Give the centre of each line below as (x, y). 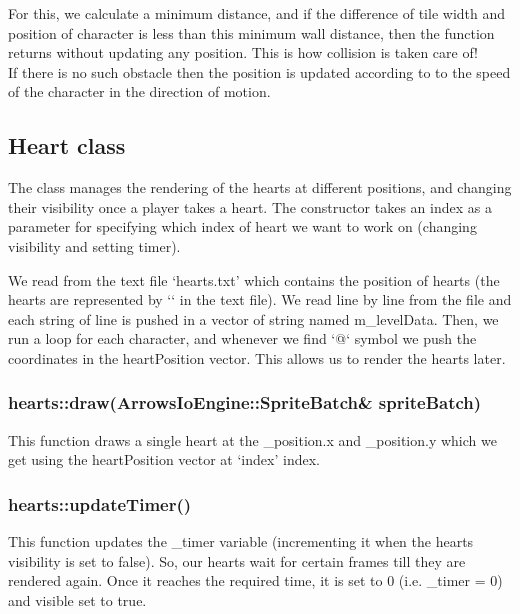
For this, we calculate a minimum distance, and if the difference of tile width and (257, 13)
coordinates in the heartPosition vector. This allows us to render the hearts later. (257, 357)
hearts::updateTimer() (100, 503)
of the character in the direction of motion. (139, 91)
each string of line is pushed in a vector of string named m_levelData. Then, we (253, 318)
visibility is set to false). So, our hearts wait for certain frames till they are (237, 560)
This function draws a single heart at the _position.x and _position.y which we (252, 439)
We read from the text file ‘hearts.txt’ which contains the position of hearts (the (254, 279)
